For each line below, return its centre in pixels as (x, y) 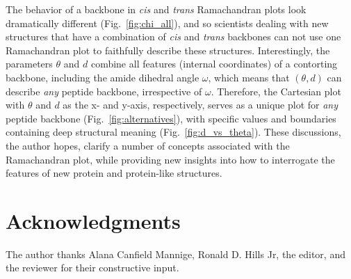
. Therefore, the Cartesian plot (276, 91)
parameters (29, 64)
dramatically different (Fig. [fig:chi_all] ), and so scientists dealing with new (167, 23)
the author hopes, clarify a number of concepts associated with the (148, 145)
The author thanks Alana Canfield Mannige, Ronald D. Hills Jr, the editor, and (175, 254)
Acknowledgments (93, 220)
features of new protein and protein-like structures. (114, 173)
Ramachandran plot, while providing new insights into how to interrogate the (170, 159)
